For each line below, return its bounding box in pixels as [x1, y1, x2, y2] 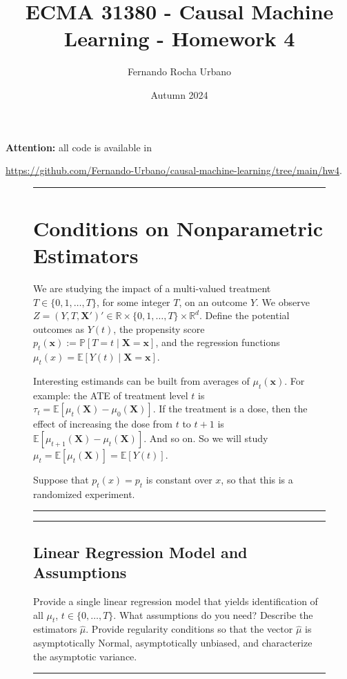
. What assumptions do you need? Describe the [113, 607, 313, 622]
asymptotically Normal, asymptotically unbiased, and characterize [33, 635, 313, 649]
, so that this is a [221, 472, 293, 486]
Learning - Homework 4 [63, 24, 295, 52]
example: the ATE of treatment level [33, 388, 188, 402]
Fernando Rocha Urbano [127, 64, 232, 79]
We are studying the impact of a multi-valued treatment [33, 281, 271, 295]
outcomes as [33, 321, 85, 336]
